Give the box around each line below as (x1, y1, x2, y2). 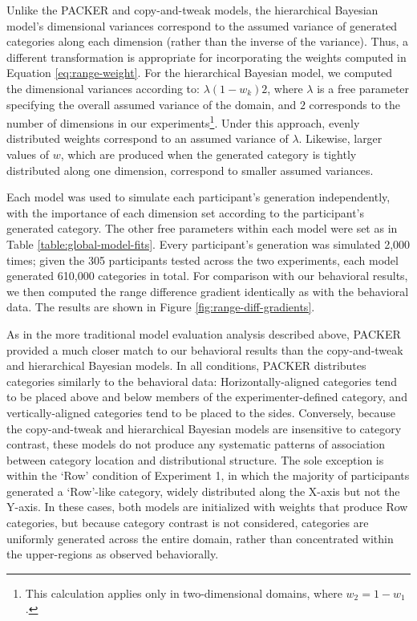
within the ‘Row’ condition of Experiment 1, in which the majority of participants (6, 467, 410, 484)
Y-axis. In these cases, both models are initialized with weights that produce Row (6, 498, 408, 515)
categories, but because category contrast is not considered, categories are (6, 514, 369, 531)
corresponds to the (309, 95, 400, 112)
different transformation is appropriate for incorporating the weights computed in (6, 48, 407, 65)
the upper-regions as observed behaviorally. (6, 546, 219, 562)
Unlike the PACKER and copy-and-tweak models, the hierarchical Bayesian (6, 2, 379, 18)
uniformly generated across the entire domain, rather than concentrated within (6, 530, 394, 546)
